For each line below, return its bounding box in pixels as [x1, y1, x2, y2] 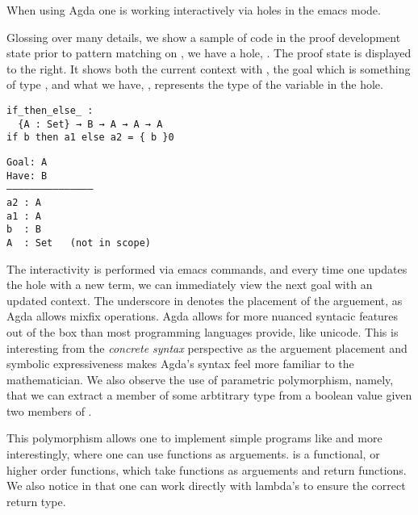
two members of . [6, 402, 92, 419]
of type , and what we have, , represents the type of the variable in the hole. [6, 76, 383, 93]
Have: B [6, 170, 48, 182]
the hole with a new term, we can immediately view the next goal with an [6, 276, 373, 293]
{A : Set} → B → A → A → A [18, 118, 163, 130]
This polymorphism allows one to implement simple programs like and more [6, 429, 382, 446]
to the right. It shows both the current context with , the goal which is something [6, 60, 411, 77]
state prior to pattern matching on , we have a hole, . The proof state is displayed [6, 44, 412, 61]
